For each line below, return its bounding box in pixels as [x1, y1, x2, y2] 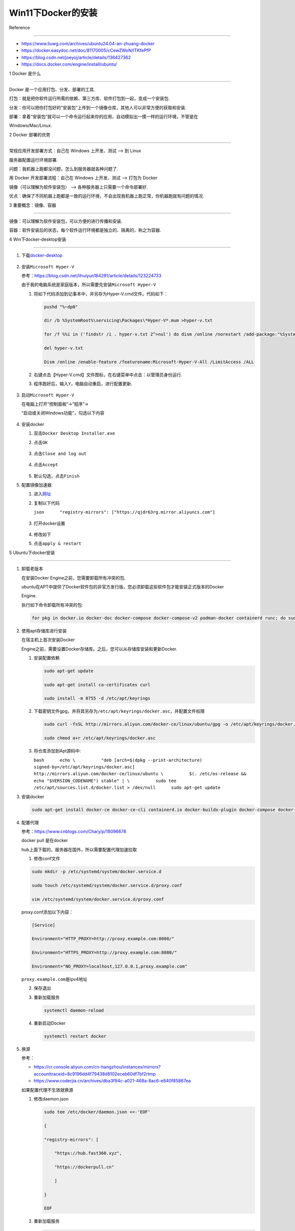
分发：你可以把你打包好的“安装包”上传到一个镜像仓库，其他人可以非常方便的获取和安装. [9, 104, 187, 110]
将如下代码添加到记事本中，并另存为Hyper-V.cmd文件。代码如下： [33, 291, 168, 296]
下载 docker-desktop [21, 253, 62, 259]
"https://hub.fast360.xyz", [54, 1150, 122, 1156]
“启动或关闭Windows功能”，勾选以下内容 [21, 410, 105, 416]
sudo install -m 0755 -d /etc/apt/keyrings [44, 696, 151, 701]
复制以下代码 [33, 500, 60, 506]
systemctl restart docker [44, 1033, 107, 1039]
